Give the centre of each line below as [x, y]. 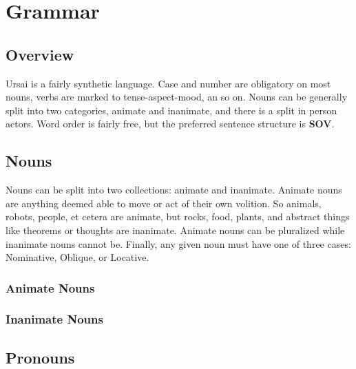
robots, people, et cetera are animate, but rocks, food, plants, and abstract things [178, 217]
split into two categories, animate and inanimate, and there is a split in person [171, 110]
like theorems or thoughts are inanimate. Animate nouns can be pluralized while [175, 230]
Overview [40, 54]
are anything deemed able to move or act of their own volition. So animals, [164, 203]
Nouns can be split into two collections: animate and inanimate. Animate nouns [174, 190]
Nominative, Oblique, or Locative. [77, 257]
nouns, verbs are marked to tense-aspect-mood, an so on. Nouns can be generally [177, 97]
